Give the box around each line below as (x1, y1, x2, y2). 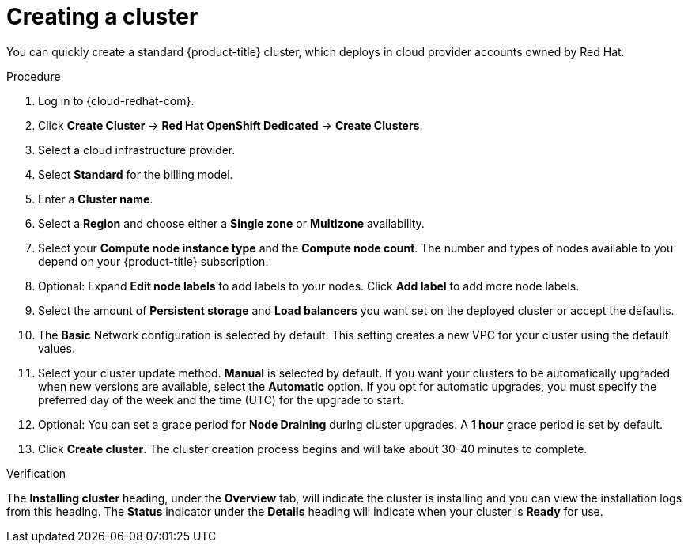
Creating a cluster (6, 3, 198, 30)
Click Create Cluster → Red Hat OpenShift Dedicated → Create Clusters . (38, 118, 423, 132)
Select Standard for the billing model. (38, 167, 233, 181)
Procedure (6, 69, 61, 83)
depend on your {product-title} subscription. (38, 254, 269, 268)
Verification (6, 466, 66, 480)
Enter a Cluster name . (38, 191, 153, 206)
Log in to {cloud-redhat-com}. (38, 93, 195, 108)
